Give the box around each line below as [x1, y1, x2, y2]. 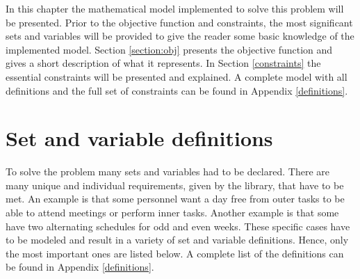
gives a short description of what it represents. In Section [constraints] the [6, 56, 321, 70]
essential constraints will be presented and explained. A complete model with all [6, 69, 347, 83]
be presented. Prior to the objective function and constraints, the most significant [6, 15, 353, 29]
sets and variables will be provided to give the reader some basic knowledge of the [6, 29, 354, 43]
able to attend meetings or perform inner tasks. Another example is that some [6, 205, 339, 220]
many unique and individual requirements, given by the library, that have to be [6, 177, 344, 192]
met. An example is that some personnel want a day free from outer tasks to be [6, 191, 345, 206]
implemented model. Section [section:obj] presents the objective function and [6, 42, 333, 56]
